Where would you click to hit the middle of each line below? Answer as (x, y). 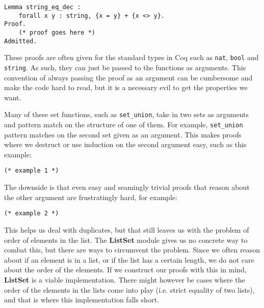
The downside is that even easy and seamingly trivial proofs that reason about (127, 187)
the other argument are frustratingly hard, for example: (91, 197)
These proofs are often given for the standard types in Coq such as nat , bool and (131, 57)
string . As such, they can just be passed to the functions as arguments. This (125, 67)
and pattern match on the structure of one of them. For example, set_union (124, 124)
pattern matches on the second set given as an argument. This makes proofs (123, 134)
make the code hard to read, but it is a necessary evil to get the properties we (126, 87)
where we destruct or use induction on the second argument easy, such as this (125, 144)
